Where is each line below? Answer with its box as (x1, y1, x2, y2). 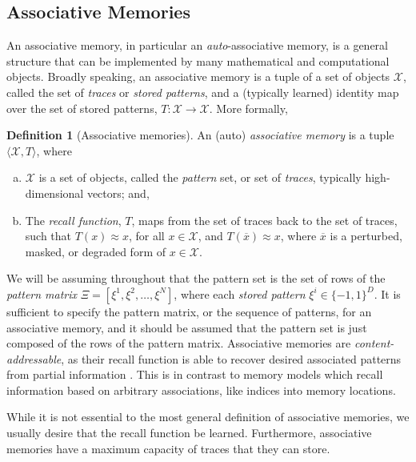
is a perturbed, (330, 227, 402, 244)
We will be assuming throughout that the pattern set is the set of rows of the (6, 270, 386, 287)
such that (25, 227, 72, 244)
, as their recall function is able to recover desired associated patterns (61, 350, 402, 367)
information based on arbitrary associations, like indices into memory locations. (6, 381, 396, 398)
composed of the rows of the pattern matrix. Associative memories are (6, 335, 351, 352)
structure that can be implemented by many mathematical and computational (6, 52, 390, 69)
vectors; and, (86, 184, 150, 201)
